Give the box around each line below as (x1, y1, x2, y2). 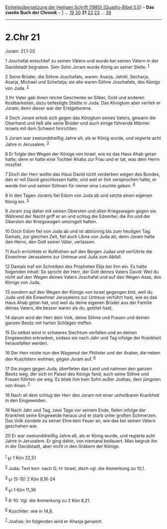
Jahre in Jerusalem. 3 (5, 141, 49, 147)
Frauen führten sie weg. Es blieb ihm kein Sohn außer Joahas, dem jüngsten (5, 376, 161, 382)
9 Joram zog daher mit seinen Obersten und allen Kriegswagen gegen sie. (5, 208, 158, 214)
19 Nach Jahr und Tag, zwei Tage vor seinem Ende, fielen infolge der (5, 407, 146, 413)
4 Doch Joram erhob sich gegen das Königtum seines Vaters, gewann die (5, 115, 156, 121)
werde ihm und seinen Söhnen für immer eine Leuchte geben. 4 (5, 181, 136, 188)
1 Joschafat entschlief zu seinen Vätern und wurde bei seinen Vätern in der (5, 57, 159, 64)
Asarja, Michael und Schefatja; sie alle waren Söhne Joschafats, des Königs (5, 79, 161, 85)
